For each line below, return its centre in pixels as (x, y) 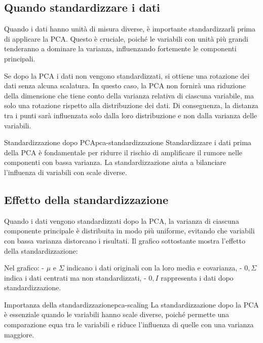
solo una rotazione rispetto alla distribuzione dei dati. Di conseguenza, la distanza (131, 105)
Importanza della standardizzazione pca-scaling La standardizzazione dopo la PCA (131, 304)
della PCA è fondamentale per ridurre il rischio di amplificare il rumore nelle (123, 152)
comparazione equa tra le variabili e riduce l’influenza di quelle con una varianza (129, 324)
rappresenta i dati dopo (197, 277)
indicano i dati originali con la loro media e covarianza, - (154, 268)
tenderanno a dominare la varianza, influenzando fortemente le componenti (120, 48)
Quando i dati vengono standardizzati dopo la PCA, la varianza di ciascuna (122, 220)
